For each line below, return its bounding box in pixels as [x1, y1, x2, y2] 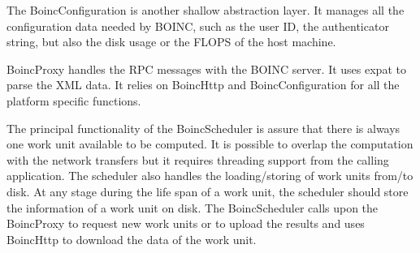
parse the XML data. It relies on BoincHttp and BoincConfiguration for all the [6, 76, 400, 93]
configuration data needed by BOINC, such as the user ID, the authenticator [6, 17, 389, 34]
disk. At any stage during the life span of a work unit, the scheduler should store [6, 182, 409, 199]
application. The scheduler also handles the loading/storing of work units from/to [6, 167, 414, 184]
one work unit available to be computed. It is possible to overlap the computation [6, 135, 414, 152]
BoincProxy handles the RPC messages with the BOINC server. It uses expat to [6, 60, 406, 77]
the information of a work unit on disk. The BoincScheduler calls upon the [6, 199, 379, 216]
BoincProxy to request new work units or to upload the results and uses [6, 215, 365, 232]
